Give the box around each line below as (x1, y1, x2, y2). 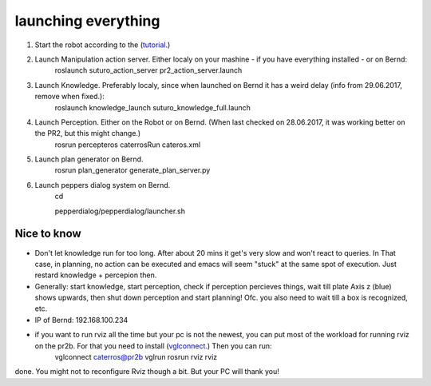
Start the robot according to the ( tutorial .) (34, 40, 171, 50)
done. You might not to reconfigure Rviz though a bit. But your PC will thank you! (14, 367, 279, 376)
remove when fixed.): (34, 92, 105, 101)
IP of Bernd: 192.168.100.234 (34, 315, 129, 324)
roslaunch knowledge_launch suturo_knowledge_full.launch (54, 102, 251, 112)
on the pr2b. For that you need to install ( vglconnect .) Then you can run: (34, 340, 272, 351)
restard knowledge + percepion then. (34, 270, 157, 280)
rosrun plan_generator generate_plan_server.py (54, 165, 211, 175)
